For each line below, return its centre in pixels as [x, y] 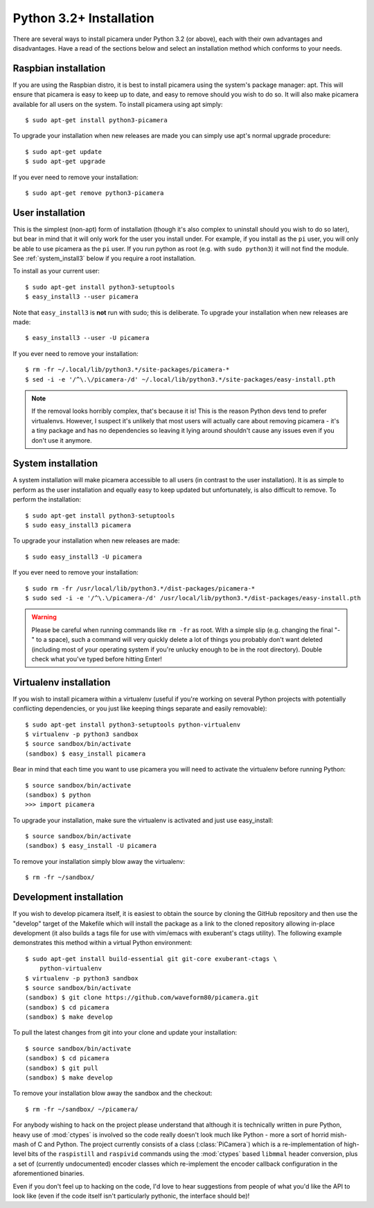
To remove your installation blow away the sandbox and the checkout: [113, 1094]
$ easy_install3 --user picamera [82, 297]
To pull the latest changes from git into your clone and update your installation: [125, 1032]
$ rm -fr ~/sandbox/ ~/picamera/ [82, 1109]
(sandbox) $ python [58, 795]
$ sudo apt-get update [64, 152]
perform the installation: [47, 500]
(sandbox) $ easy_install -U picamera [91, 846]
